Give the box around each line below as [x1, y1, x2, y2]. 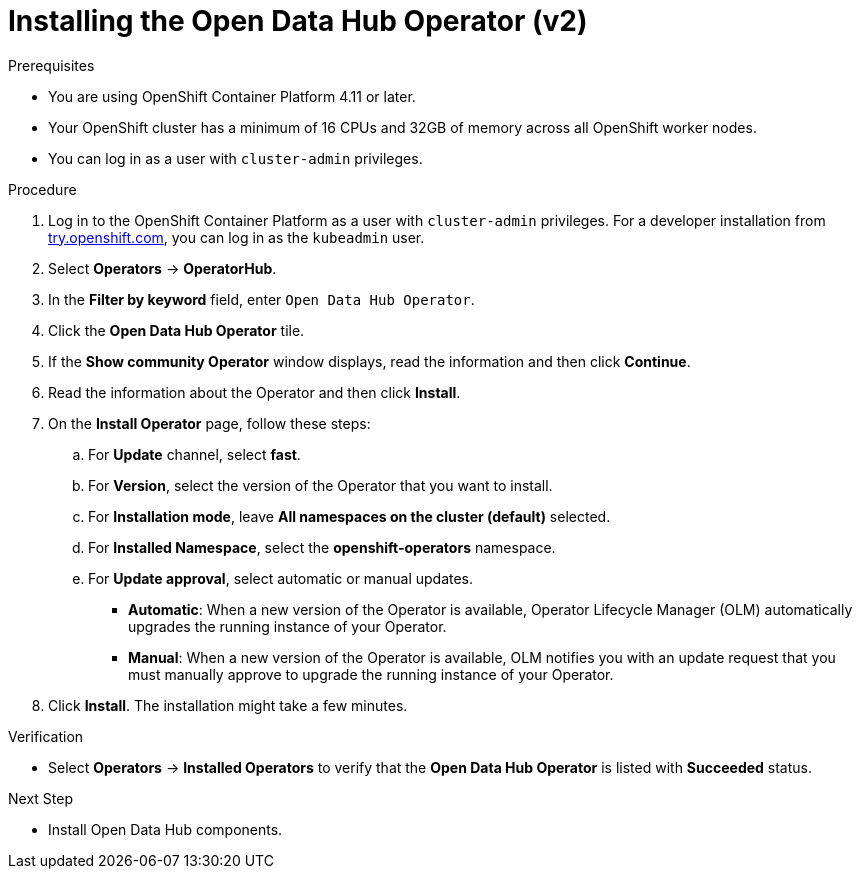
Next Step [8, 789, 73, 807]
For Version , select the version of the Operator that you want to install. [88, 476, 553, 494]
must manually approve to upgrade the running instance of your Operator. [128, 665, 614, 683]
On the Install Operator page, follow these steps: [48, 414, 371, 432]
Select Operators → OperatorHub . [48, 259, 277, 277]
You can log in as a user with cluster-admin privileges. [48, 149, 423, 167]
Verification [8, 727, 84, 745]
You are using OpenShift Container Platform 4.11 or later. [48, 87, 416, 105]
